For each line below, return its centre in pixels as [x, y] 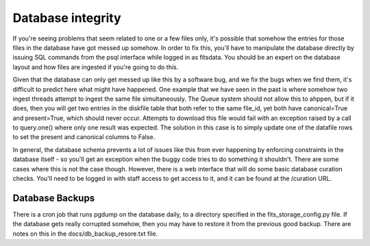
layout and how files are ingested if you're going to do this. [96, 67]
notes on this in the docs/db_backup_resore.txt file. [85, 234]
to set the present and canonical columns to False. [84, 137]
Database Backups [54, 198]
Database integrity [67, 18]
